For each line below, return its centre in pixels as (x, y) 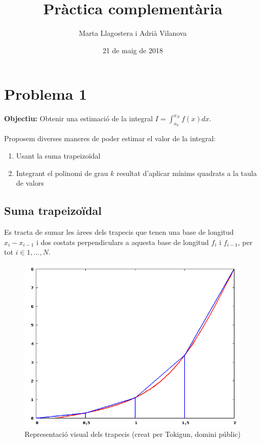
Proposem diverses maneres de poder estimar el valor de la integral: (110, 138)
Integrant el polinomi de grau (62, 173)
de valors (30, 183)
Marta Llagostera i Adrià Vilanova (133, 33)
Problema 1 (46, 94)
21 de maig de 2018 (133, 50)
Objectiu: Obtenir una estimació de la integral (79, 118)
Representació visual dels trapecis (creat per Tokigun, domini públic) (133, 434)
